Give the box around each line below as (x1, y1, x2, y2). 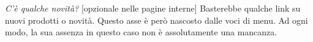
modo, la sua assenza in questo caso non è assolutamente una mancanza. (5, 26, 277, 38)
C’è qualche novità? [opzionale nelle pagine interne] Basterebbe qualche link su (5, 2, 301, 14)
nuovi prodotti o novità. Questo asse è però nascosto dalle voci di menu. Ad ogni (5, 13, 308, 26)
